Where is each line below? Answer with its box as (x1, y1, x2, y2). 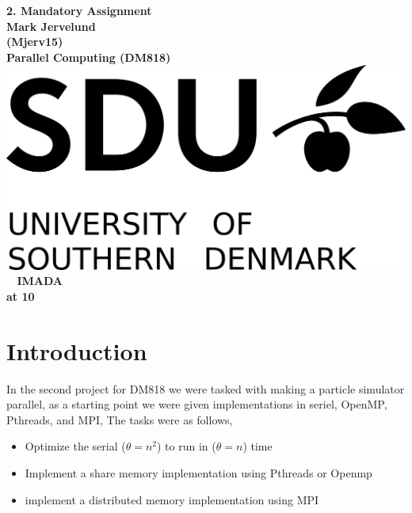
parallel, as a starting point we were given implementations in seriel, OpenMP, (6, 396, 387, 412)
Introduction (6, 334, 147, 367)
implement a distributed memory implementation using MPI (25, 491, 319, 507)
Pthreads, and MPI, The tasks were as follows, (6, 411, 233, 427)
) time (242, 438, 273, 454)
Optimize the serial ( (25, 438, 126, 454)
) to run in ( (157, 438, 216, 454)
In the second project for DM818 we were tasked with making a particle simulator (6, 380, 405, 397)
